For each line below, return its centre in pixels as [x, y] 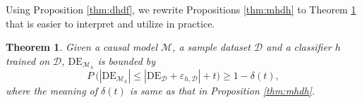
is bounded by [127, 60]
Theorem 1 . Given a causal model [82, 47]
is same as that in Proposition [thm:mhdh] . [222, 90]
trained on [28, 60]
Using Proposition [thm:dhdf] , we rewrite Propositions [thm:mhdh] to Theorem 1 [181, 9]
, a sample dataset [212, 47]
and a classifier [299, 47]
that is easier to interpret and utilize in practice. [110, 23]
